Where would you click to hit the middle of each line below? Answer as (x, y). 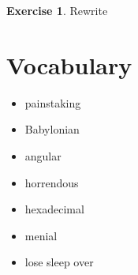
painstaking (53, 102)
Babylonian (52, 129)
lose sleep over (59, 262)
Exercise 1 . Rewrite (57, 10)
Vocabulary (69, 64)
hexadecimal (54, 209)
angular (43, 155)
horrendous (52, 182)
